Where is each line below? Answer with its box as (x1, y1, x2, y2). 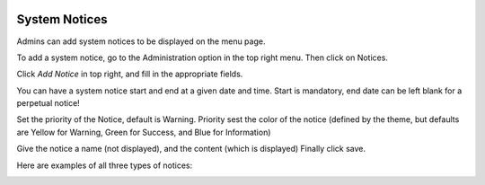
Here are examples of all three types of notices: (16, 160, 193, 171)
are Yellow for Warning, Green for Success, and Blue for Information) (16, 127, 271, 137)
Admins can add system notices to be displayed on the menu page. (16, 36, 266, 47)
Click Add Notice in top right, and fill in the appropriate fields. (16, 68, 243, 80)
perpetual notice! (16, 98, 80, 109)
